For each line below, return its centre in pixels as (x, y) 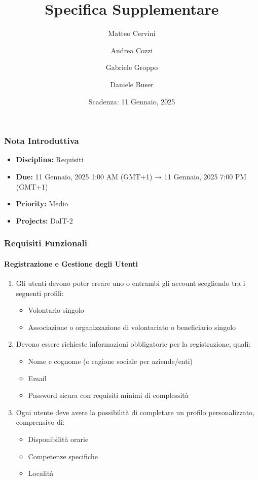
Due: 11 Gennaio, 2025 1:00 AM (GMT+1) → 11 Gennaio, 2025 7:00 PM (131, 176)
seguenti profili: (40, 293)
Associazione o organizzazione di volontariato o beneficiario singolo (132, 327)
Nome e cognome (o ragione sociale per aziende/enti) (110, 361)
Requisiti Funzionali (46, 243)
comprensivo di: (40, 422)
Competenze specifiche (63, 456)
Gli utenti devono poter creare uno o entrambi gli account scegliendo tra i (131, 283)
